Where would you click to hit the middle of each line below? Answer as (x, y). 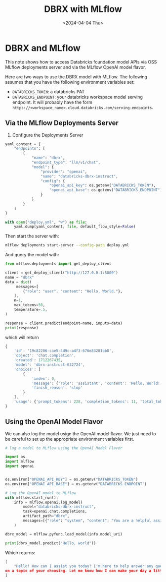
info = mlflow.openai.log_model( (48, 502)
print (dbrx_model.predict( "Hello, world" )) (51, 543)
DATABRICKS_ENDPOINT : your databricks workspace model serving (78, 97)
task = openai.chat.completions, (55, 512)
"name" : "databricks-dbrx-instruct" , (79, 176)
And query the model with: (32, 255)
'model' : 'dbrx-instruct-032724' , (49, 365)
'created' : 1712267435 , (39, 360)
